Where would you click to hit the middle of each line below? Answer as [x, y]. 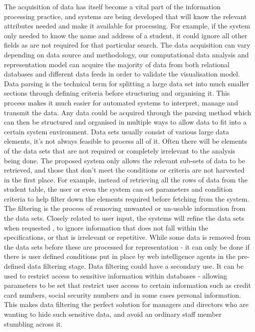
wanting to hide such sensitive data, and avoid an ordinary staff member [113, 314]
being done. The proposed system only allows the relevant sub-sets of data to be [125, 160]
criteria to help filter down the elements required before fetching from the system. [127, 198]
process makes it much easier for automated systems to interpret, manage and [121, 102]
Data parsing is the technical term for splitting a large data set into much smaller [127, 83]
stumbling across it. [33, 323]
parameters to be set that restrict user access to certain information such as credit [127, 285]
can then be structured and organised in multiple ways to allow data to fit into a [125, 122]
